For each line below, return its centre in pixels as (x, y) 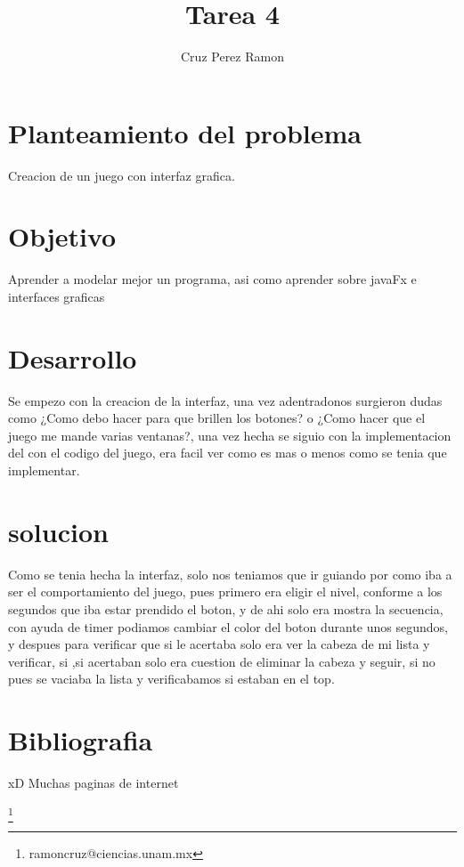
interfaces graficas (57, 296)
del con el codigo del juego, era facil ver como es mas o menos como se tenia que (228, 453)
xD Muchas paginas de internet (94, 783)
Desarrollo (73, 357)
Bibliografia (81, 740)
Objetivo (62, 236)
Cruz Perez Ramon (232, 57)
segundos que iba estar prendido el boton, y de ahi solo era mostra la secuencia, (226, 608)
